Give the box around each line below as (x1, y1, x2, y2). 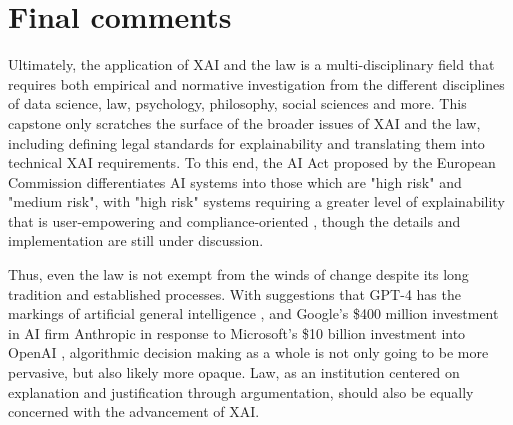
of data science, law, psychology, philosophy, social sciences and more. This (8, 93, 467, 114)
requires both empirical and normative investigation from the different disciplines (8, 73, 505, 94)
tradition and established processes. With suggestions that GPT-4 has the (8, 283, 461, 304)
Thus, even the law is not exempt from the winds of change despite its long (8, 264, 469, 285)
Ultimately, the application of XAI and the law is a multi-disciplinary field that (8, 54, 495, 75)
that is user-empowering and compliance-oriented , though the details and (8, 210, 461, 231)
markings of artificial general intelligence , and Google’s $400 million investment (8, 303, 499, 324)
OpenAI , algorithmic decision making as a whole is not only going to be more (8, 342, 489, 363)
